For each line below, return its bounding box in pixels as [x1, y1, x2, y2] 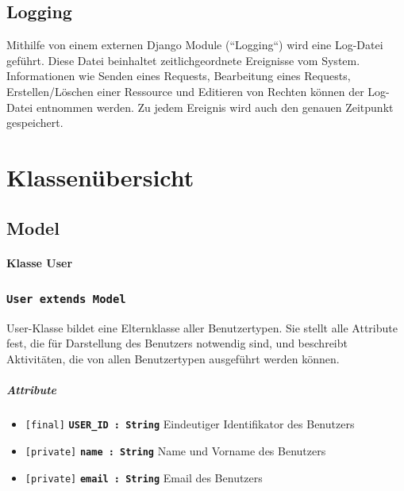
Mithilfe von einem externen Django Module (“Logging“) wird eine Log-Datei [6, 36, 383, 53]
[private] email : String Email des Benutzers [25, 469, 263, 485]
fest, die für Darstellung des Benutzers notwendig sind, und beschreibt [6, 335, 348, 351]
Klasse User [6, 254, 73, 270]
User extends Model [6, 293, 126, 306]
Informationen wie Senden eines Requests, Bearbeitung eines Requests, [6, 67, 351, 84]
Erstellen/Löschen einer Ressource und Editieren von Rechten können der [6, 82, 364, 99]
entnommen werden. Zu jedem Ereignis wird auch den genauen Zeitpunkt [36, 98, 394, 115]
